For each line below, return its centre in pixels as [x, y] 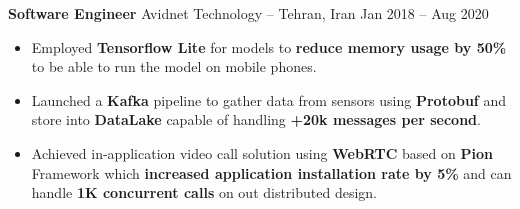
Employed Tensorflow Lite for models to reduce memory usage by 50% [269, 46]
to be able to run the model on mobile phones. [174, 66]
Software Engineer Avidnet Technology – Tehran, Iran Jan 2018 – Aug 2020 [248, 13]
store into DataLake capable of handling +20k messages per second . [256, 119]
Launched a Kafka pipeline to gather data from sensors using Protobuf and [268, 99]
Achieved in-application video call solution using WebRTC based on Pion [262, 152]
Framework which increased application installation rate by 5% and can [271, 172]
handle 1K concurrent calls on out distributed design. [204, 192]
